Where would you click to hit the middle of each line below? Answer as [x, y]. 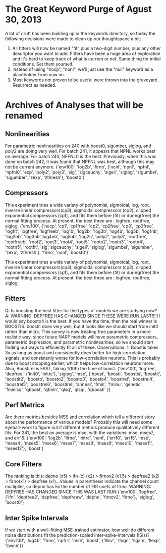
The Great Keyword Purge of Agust [79, 9]
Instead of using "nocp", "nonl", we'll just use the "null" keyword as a [83, 69]
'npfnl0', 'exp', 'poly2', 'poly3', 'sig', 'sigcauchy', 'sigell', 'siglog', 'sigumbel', [82, 172]
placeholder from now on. [39, 74]
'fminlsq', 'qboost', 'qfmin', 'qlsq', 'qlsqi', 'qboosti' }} [58, 389]
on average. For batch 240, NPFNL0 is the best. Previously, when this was [81, 156]
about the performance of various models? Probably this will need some [79, 422]
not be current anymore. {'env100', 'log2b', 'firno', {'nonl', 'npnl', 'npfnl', [78, 166]
